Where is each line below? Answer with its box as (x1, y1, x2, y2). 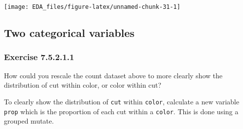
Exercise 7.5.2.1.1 (4, 51, 74, 63)
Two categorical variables (4, 25, 135, 40)
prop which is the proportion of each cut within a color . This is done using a (4, 106, 239, 116)
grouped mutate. (4, 116, 54, 126)
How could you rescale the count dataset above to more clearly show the (4, 70, 223, 80)
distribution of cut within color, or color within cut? (4, 80, 162, 90)
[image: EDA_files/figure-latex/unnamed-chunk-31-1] (4, 3, 180, 10)
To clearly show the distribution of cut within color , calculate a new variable (4, 96, 240, 106)
